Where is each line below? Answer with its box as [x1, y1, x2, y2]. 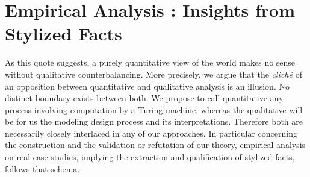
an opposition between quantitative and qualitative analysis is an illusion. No [5, 79, 290, 92]
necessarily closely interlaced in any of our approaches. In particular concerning [5, 126, 297, 139]
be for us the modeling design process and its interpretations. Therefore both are [5, 115, 303, 128]
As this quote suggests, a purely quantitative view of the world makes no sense [5, 56, 296, 69]
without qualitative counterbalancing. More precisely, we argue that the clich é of [5, 67, 302, 80]
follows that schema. [5, 162, 80, 175]
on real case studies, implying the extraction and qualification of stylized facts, [5, 151, 295, 163]
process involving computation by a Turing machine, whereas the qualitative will [5, 103, 303, 116]
